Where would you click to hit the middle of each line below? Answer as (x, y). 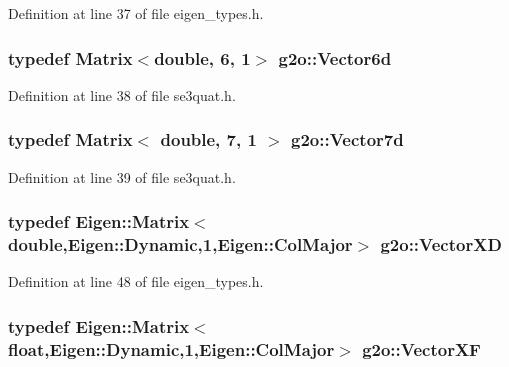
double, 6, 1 (202, 57)
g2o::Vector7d (347, 139)
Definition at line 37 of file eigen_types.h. (136, 13)
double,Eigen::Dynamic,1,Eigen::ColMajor (180, 244)
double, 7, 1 (208, 139)
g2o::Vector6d (335, 57)
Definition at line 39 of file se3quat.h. (122, 176)
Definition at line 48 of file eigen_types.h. (136, 281)
